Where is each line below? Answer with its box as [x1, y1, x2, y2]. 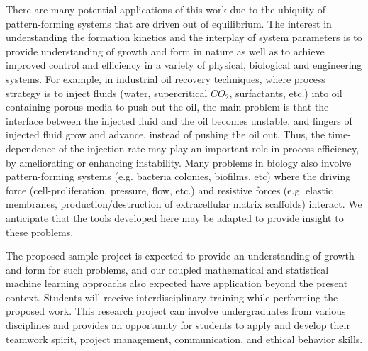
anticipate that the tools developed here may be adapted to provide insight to [6, 210, 344, 225]
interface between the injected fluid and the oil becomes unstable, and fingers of [6, 113, 352, 128]
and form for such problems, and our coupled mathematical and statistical [6, 262, 329, 277]
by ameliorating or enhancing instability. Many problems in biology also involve [6, 155, 352, 169]
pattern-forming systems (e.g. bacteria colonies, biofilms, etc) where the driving [6, 169, 351, 184]
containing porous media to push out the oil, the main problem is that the [6, 99, 329, 114]
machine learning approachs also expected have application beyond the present [6, 276, 348, 291]
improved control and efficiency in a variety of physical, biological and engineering [6, 57, 362, 72]
